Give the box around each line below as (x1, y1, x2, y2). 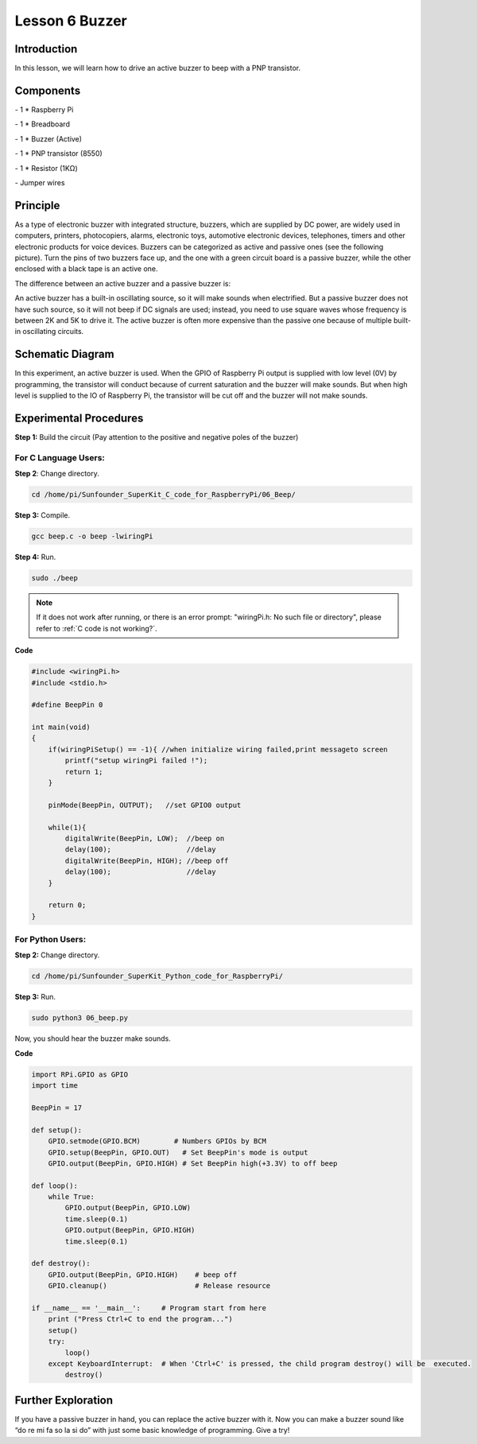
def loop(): (31, 1181, 79, 1190)
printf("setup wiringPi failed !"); (64, 756, 208, 765)
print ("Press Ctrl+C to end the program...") (48, 1314, 234, 1324)
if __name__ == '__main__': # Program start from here (31, 1303, 266, 1312)
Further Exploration (14, 1393, 114, 1407)
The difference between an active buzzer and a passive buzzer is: (14, 278, 231, 288)
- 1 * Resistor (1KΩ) (14, 163, 79, 173)
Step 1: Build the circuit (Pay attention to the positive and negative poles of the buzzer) (14, 432, 299, 441)
